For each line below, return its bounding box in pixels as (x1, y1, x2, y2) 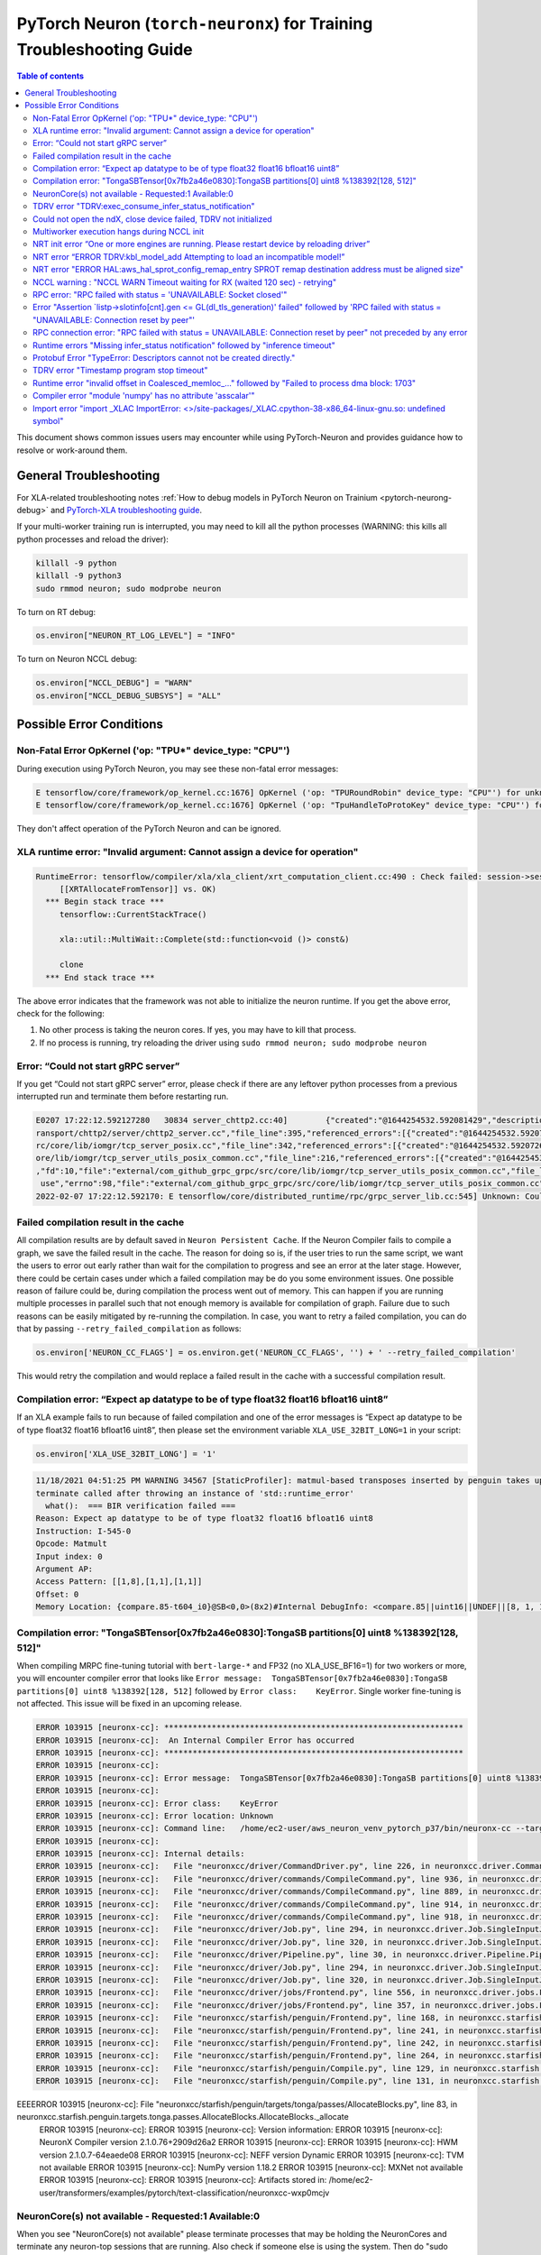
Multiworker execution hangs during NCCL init (32, 226, 205, 237)
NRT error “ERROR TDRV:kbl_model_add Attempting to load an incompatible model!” (32, 251, 345, 262)
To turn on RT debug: (16, 606, 96, 617)
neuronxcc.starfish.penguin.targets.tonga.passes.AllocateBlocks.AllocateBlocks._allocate (16, 2112, 349, 2122)
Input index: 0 (35, 1551, 103, 1561)
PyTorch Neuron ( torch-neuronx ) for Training (16, 14, 373, 33)
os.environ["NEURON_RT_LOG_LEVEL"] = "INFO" (35, 630, 236, 640)
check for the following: (16, 1008, 105, 1018)
